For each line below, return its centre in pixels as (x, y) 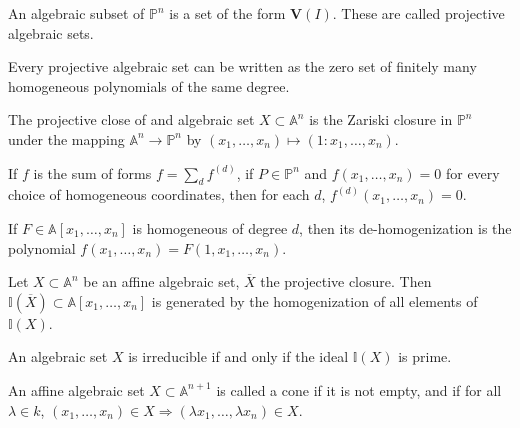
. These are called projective (418, 13)
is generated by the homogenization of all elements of (314, 300)
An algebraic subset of (76, 13)
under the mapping (66, 138)
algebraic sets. (51, 32)
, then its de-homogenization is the (405, 227)
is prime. (425, 356)
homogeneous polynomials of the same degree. (149, 85)
